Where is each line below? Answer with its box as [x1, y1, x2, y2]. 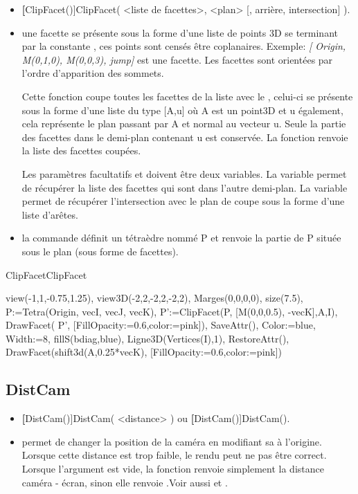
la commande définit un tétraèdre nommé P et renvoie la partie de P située [21, 230, 341, 245]
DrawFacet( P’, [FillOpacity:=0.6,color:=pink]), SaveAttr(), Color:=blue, [6, 318, 316, 332]
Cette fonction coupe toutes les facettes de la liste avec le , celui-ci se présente [21, 89, 353, 103]
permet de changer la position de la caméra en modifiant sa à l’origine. [21, 434, 322, 448]
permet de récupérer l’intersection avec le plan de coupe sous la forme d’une [21, 194, 345, 208]
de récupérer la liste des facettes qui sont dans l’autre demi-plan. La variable [21, 180, 348, 194]
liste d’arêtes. [21, 207, 78, 221]
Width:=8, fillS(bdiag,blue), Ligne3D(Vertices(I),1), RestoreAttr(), [6, 331, 289, 345]
